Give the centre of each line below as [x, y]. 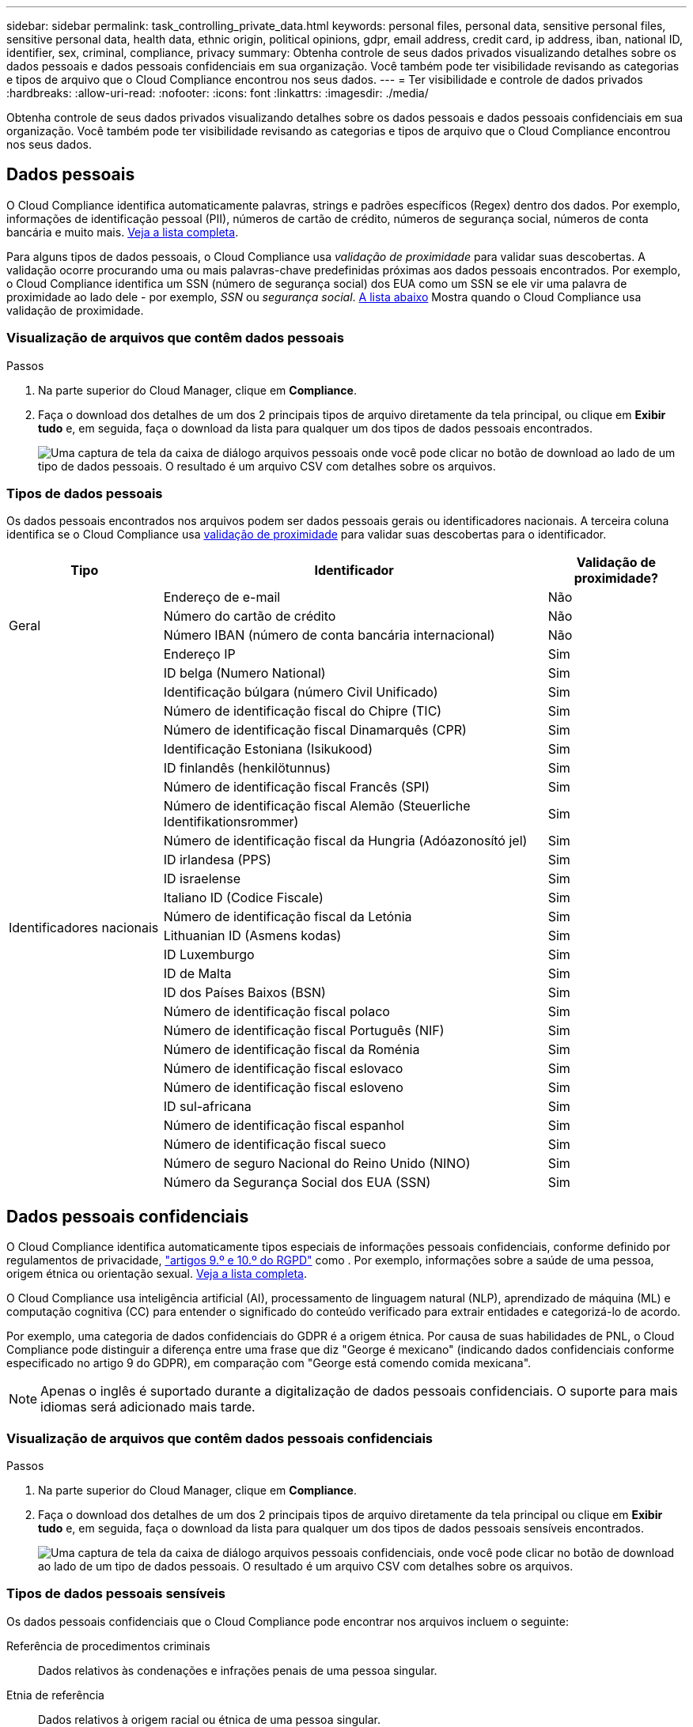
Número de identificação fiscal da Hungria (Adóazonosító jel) [345, 841]
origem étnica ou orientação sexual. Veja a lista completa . [157, 1274]
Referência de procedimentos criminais [108, 1646]
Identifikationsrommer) [231, 822]
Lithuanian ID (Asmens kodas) [252, 936]
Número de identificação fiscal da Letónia [288, 917]
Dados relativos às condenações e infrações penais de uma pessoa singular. [238, 1670]
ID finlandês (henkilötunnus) [247, 768]
